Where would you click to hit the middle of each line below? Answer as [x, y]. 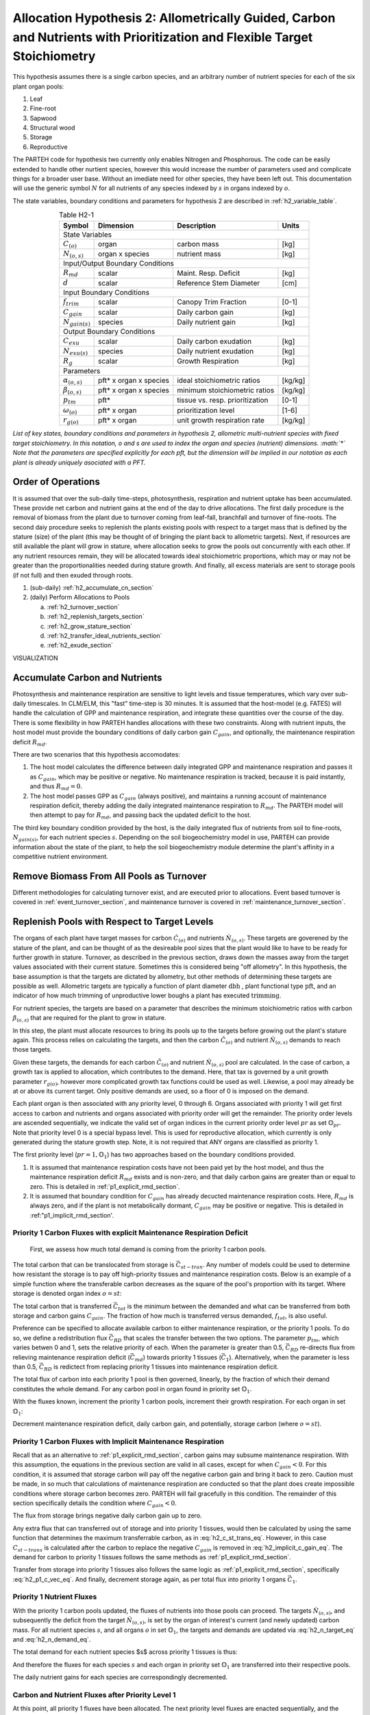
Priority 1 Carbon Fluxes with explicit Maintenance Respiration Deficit [130, 1233]
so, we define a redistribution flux [60, 1338]
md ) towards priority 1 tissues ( [178, 1358]
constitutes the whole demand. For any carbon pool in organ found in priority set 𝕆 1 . [132, 1389]
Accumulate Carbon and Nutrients [87, 677]
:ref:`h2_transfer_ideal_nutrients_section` [104, 636]
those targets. [32, 1050]
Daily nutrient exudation [215, 351]
